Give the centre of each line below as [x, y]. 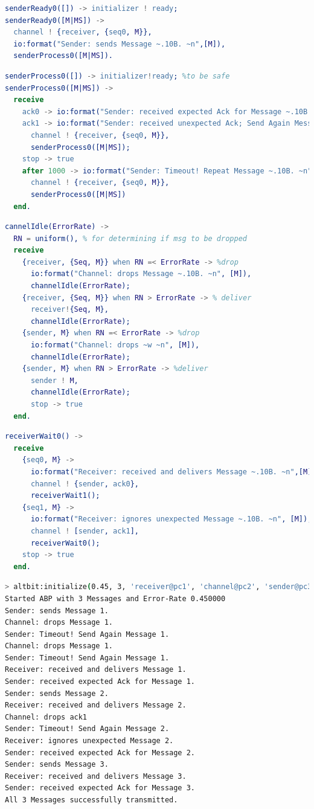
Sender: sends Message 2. [57, 693]
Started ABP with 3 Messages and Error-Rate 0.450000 [115, 598]
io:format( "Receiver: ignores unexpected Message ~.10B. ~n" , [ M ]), [171, 519]
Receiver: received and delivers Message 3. [96, 776]
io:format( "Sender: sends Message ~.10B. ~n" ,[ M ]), [120, 44]
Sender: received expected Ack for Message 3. [100, 788]
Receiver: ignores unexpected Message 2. [89, 741]
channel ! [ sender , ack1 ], [85, 531]
